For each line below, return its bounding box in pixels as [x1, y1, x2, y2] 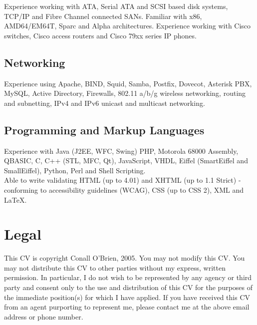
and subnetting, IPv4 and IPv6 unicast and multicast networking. [4, 97, 205, 108]
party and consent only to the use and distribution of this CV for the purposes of [4, 282, 253, 293]
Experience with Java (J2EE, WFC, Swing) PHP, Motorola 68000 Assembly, [4, 145, 239, 156]
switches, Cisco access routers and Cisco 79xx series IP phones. [4, 30, 197, 40]
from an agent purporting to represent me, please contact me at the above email [4, 302, 250, 312]
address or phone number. [4, 311, 83, 322]
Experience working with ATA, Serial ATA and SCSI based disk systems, [4, 1, 228, 11]
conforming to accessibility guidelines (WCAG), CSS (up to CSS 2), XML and [4, 184, 244, 195]
